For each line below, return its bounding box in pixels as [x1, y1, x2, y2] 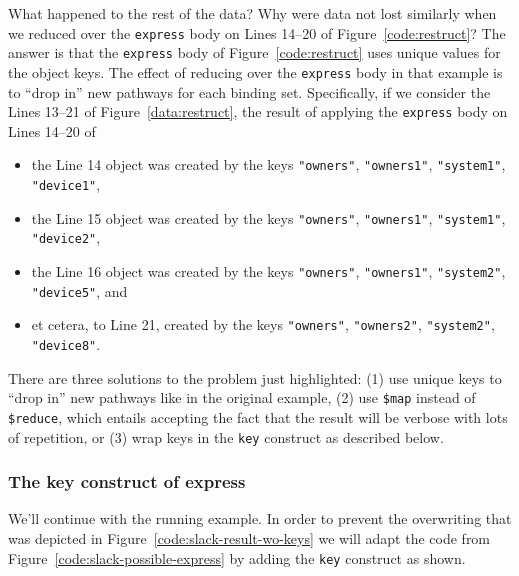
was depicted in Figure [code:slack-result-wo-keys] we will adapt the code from [8, 528, 491, 549]
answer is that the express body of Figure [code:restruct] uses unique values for [8, 42, 501, 63]
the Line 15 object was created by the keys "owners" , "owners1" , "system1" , [31, 207, 506, 228]
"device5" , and [31, 280, 128, 301]
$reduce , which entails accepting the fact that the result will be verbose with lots [8, 406, 508, 427]
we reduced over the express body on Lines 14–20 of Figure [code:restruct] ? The [8, 22, 506, 43]
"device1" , [31, 174, 101, 195]
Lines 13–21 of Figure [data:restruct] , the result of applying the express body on [8, 101, 508, 122]
